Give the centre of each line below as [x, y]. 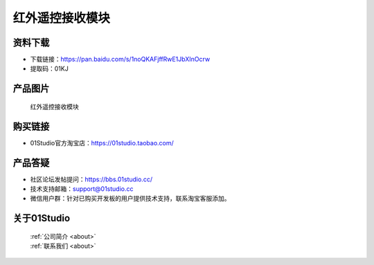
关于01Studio [42, 218]
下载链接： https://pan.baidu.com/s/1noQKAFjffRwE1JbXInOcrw [120, 60]
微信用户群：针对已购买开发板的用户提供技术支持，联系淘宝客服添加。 [130, 199]
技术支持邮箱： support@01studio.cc [82, 189]
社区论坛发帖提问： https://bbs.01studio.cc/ [91, 179]
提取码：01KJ [49, 68]
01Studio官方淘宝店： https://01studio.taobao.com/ [102, 143]
